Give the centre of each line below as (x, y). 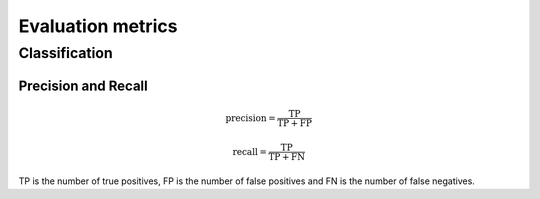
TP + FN (286, 156)
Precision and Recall (83, 85)
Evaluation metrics (98, 26)
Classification (66, 53)
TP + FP (294, 123)
